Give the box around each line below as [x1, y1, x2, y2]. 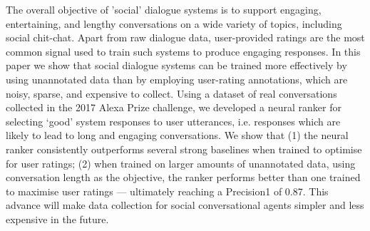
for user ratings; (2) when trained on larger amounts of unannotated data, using [6, 155, 356, 170]
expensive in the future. [6, 211, 109, 226]
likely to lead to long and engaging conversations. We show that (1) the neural [6, 128, 349, 143]
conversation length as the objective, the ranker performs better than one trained [6, 170, 361, 185]
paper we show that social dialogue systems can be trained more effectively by [6, 58, 347, 73]
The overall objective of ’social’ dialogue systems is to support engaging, [6, 2, 322, 16]
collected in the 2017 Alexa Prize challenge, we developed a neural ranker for [6, 100, 341, 115]
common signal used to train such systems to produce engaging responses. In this [6, 43, 361, 58]
